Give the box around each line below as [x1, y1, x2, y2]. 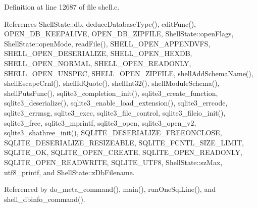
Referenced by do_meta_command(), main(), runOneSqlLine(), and [4, 184, 216, 194]
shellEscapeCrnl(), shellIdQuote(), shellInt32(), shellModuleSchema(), [4, 78, 220, 88]
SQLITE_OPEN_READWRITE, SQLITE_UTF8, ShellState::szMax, [4, 157, 223, 167]
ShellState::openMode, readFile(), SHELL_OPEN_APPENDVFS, [4, 38, 211, 48]
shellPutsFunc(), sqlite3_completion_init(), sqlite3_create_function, [4, 87, 218, 98]
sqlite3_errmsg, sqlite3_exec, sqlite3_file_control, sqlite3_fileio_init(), [4, 107, 226, 118]
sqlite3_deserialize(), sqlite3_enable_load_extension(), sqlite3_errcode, [4, 97, 228, 108]
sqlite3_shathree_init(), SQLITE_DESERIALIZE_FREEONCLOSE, [4, 127, 222, 138]
